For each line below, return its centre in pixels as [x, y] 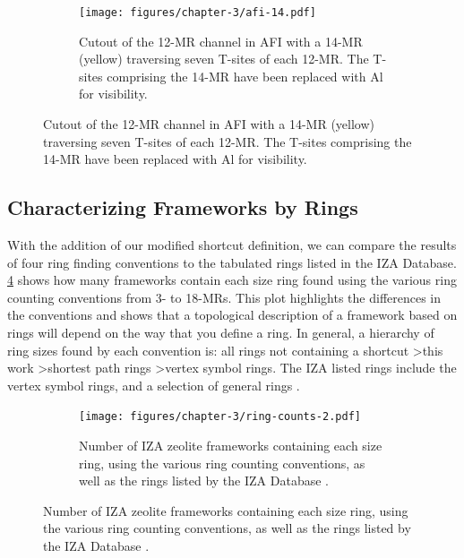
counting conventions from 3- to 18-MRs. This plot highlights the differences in [224, 297]
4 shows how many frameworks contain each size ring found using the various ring [232, 280]
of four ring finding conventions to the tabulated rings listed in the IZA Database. [232, 262]
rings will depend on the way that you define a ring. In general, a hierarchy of [221, 332]
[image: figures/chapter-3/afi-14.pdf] [198, 13]
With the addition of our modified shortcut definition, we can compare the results [232, 245]
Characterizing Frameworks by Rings [183, 207]
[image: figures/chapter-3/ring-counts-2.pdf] [220, 417]
